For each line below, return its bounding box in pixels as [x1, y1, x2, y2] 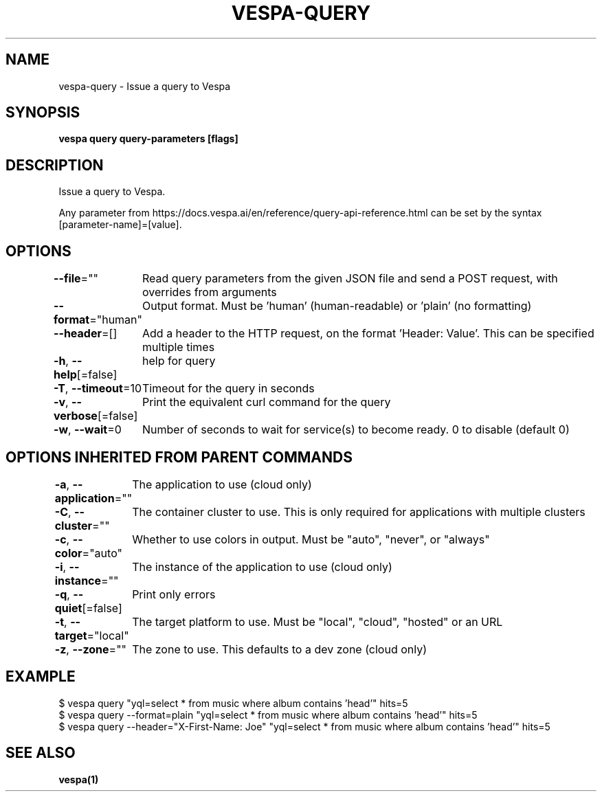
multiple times [142, 340, 215, 355]
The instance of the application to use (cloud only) [132, 559, 392, 574]
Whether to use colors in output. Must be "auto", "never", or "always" [132, 532, 490, 546]
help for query [142, 354, 216, 368]
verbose [53, 409, 98, 423]
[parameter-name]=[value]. [58, 218, 182, 231]
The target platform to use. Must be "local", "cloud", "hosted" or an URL [132, 614, 503, 629]
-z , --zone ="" [54, 642, 127, 656]
